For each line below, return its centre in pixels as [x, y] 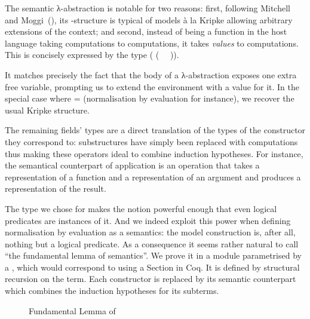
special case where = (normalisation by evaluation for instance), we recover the [150, 98]
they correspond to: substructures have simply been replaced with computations [151, 141]
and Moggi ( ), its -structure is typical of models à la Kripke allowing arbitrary [149, 19]
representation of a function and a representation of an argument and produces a [153, 177]
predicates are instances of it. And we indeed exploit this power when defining [148, 220]
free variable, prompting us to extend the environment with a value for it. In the [152, 86]
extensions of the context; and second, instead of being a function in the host [146, 31]
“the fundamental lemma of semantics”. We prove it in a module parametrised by [153, 255]
